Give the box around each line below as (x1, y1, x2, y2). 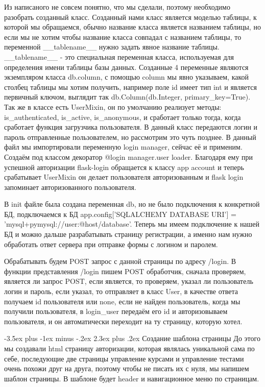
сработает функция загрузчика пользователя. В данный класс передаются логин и (4, 122, 258, 132)
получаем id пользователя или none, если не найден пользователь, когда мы (4, 296, 240, 306)
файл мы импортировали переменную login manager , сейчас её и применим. (4, 141, 243, 152)
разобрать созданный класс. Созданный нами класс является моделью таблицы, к (4, 11, 257, 22)
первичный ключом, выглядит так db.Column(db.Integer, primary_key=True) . (4, 91, 251, 102)
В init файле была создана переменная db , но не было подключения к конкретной (4, 199, 260, 209)
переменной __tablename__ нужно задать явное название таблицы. (4, 41, 220, 52)
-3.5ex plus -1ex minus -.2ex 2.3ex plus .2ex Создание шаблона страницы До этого (4, 333, 260, 344)
